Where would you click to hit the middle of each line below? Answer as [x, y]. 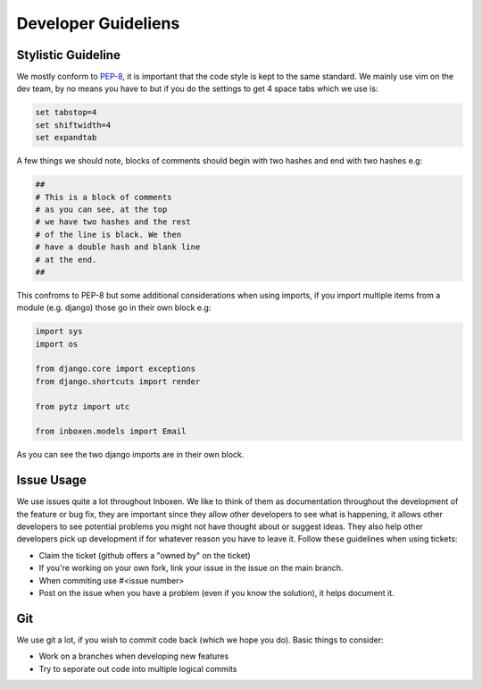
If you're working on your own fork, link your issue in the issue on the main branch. [191, 568]
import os [57, 344]
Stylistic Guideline [68, 55]
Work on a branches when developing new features [134, 656]
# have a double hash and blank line [118, 247]
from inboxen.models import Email [111, 432]
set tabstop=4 [66, 113]
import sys [59, 332]
